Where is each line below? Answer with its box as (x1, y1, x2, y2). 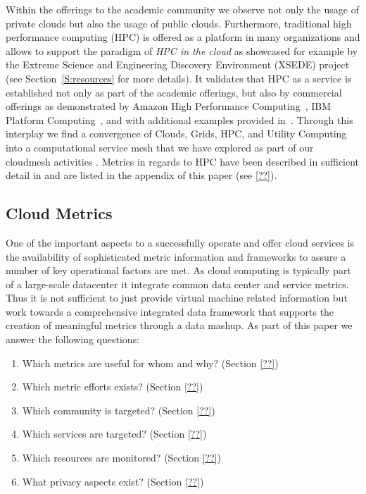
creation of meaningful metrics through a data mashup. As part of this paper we (6, 318, 353, 333)
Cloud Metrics (6, 202, 113, 224)
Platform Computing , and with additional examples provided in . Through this (6, 112, 353, 127)
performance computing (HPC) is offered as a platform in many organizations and (6, 30, 360, 44)
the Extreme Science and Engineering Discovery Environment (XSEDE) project (6, 57, 350, 72)
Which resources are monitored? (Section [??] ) (22, 450, 222, 465)
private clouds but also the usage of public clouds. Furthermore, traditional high (6, 16, 352, 30)
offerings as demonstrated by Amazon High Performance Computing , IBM (6, 99, 331, 113)
